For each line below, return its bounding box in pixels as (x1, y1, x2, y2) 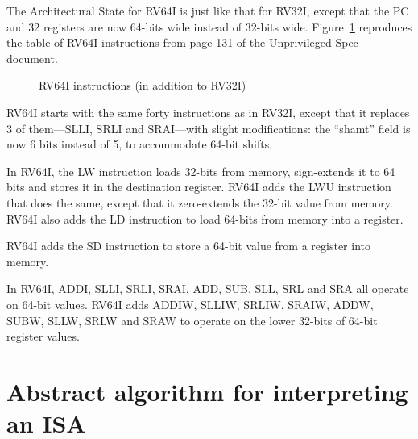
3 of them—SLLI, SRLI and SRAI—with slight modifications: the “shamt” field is (6, 119, 411, 136)
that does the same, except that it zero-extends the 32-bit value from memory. (6, 194, 393, 211)
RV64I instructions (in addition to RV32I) (39, 77, 246, 94)
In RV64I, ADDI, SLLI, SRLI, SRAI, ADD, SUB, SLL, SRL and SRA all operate (6, 280, 409, 297)
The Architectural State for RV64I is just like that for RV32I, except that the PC (6, 2, 409, 19)
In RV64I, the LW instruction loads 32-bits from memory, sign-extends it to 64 (6, 162, 395, 179)
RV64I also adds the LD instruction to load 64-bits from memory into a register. (6, 210, 404, 227)
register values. (6, 328, 80, 345)
